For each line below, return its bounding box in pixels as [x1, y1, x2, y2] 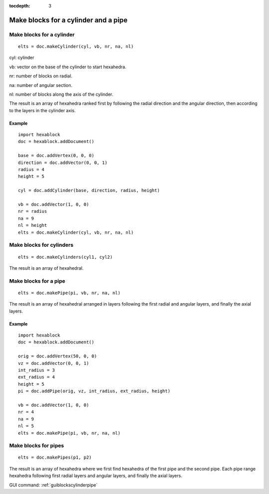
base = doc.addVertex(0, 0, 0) [18, 153, 95, 159]
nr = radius [18, 208, 47, 214]
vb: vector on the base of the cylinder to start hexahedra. [9, 64, 127, 70]
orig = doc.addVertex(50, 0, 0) [18, 353, 97, 359]
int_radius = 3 [18, 367, 55, 373]
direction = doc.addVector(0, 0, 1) [18, 160, 108, 165]
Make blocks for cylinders [9, 242, 74, 249]
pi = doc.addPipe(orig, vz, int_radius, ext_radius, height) [18, 388, 170, 394]
